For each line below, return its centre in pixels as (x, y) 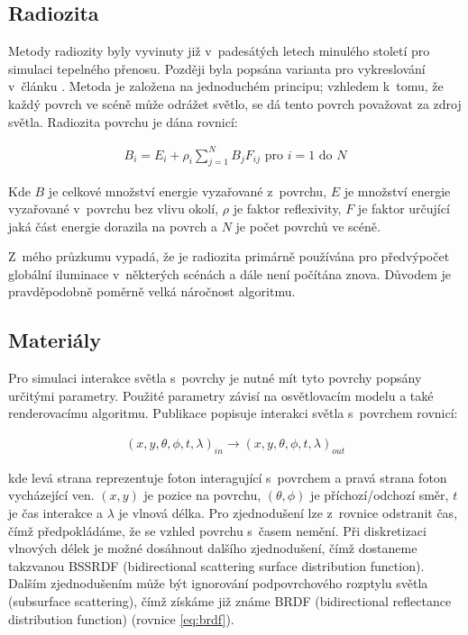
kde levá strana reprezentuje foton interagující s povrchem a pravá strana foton (228, 477)
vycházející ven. (51, 495)
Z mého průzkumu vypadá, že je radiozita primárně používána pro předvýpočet (229, 256)
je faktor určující (404, 209)
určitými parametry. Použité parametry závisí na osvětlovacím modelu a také (221, 395)
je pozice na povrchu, (202, 495)
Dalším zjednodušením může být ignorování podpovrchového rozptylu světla (218, 583)
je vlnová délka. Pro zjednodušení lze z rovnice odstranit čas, (288, 513)
